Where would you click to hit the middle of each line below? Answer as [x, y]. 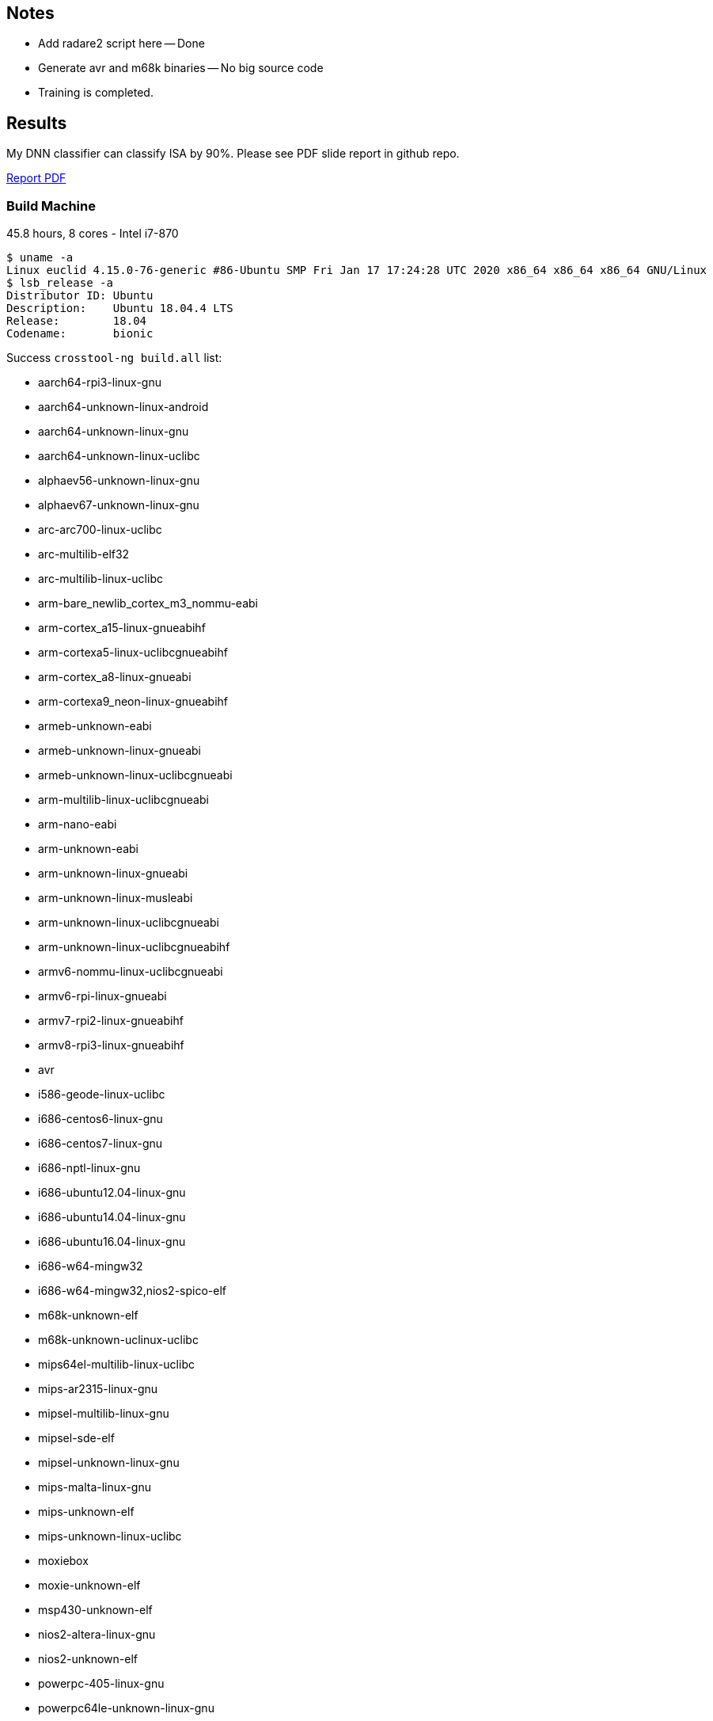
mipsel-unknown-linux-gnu [109, 1463]
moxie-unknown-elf [89, 1586]
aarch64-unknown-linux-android [123, 407]
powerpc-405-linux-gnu [101, 1684]
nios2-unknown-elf [88, 1659]
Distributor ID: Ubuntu [80, 296]
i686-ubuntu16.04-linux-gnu [112, 1242]
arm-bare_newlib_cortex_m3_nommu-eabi [148, 603]
